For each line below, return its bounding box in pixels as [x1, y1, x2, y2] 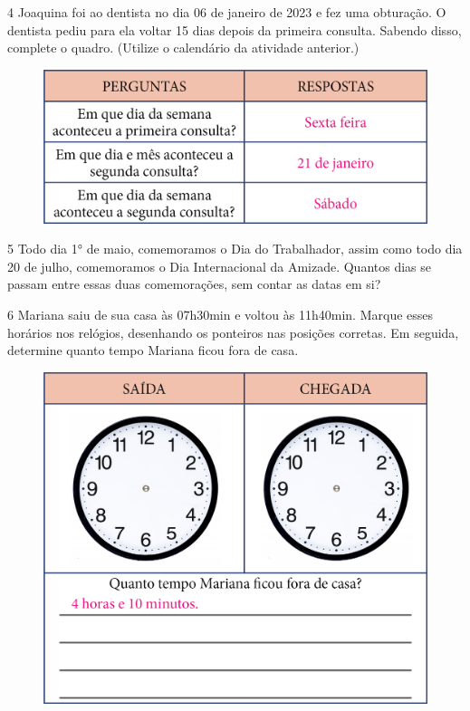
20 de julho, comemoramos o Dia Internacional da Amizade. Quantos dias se [7, 256, 431, 275]
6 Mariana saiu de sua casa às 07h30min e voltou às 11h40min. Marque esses [7, 304, 434, 323]
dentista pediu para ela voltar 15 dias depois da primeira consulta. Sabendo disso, [7, 20, 462, 39]
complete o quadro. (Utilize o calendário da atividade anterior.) [7, 38, 360, 57]
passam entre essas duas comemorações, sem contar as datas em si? [7, 274, 381, 293]
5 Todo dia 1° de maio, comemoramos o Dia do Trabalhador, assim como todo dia [7, 239, 463, 258]
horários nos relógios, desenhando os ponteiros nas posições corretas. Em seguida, [7, 322, 459, 341]
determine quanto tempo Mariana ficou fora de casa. [7, 341, 299, 360]
